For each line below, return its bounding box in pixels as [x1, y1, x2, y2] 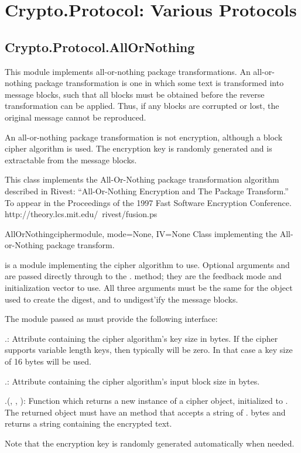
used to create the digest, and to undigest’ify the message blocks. [5, 293, 238, 305]
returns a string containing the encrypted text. [5, 417, 172, 430]
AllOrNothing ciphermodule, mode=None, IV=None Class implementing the [5, 227, 277, 239]
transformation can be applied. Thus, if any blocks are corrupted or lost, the [5, 99, 279, 112]
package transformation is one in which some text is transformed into [35, 77, 284, 89]
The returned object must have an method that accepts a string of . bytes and [5, 406, 286, 418]
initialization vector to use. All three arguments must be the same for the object [5, 282, 293, 294]
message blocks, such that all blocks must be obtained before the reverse [5, 88, 265, 100]
